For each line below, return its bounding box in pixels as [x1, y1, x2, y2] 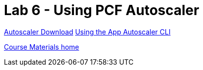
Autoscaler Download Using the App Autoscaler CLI [4, 27, 171, 36]
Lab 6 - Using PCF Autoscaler [4, 2, 200, 18]
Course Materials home [4, 42, 79, 51]
